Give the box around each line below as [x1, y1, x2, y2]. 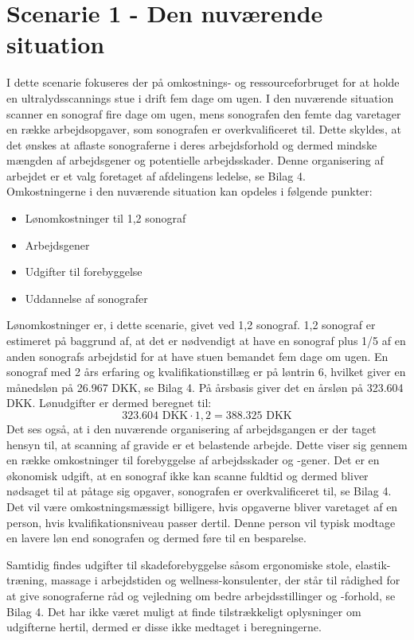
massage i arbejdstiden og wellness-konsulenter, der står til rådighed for [51, 572, 400, 588]
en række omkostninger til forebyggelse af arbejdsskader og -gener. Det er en [6, 452, 380, 468]
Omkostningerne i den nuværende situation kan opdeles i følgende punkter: [6, 183, 373, 200]
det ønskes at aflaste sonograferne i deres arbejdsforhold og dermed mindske [6, 136, 377, 153]
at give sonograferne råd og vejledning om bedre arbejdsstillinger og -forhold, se [6, 587, 396, 603]
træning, [6, 572, 48, 588]
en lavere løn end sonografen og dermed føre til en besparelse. [6, 529, 307, 546]
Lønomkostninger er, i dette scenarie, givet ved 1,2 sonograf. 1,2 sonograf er [6, 316, 376, 333]
